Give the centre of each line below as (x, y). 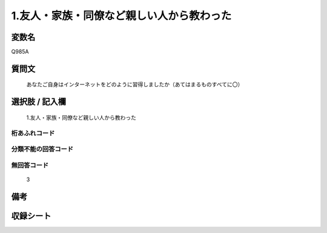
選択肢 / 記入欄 (39, 102)
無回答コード (30, 165)
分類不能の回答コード (42, 149)
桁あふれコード (33, 133)
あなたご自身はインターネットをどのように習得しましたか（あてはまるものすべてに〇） (135, 85)
